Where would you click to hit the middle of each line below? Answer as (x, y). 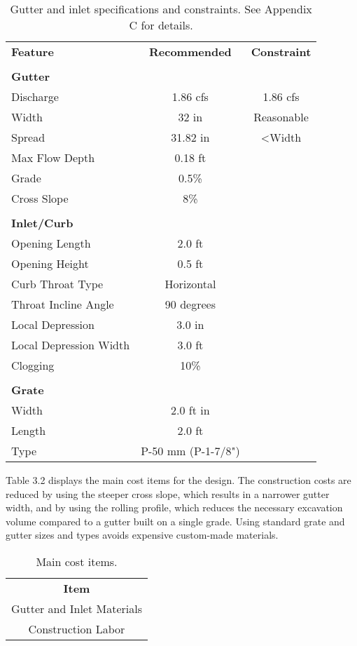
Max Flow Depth (53, 157)
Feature (33, 52)
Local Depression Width (71, 345)
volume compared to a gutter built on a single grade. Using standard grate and (175, 521)
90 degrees (190, 304)
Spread (28, 137)
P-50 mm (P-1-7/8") (190, 451)
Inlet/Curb (42, 223)
